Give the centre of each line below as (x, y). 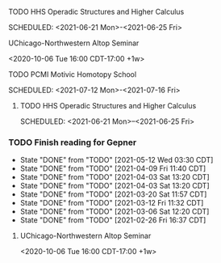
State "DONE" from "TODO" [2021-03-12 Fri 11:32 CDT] (112, 203)
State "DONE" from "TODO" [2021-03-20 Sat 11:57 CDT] (113, 194)
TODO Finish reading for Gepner (73, 142)
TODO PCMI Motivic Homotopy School (73, 74)
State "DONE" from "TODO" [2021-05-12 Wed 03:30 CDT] (117, 160)
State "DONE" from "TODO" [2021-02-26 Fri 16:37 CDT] (113, 220)
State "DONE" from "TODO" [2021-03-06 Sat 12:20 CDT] (115, 212)
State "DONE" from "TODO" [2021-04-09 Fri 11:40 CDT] (113, 168)
